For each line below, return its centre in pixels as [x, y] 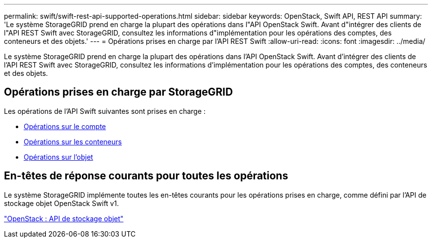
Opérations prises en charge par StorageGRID [119, 92]
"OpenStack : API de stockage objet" [64, 218]
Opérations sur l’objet [58, 157]
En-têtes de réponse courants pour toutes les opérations [146, 176]
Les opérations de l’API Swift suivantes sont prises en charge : [105, 111]
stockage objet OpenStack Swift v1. [61, 203]
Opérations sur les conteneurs [73, 141]
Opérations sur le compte [65, 126]
